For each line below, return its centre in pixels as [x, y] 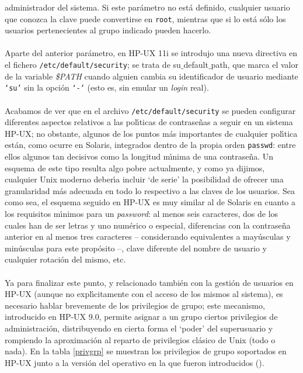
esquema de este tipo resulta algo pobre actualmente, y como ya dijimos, [135, 167]
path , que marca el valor [255, 65]
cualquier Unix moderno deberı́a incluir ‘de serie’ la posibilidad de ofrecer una [144, 179]
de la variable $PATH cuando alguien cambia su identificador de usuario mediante [151, 76]
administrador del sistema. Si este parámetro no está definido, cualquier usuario [147, 7]
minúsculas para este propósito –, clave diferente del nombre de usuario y [136, 248]
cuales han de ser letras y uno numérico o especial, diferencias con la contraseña [148, 225]
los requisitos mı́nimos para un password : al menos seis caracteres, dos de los [142, 213]
